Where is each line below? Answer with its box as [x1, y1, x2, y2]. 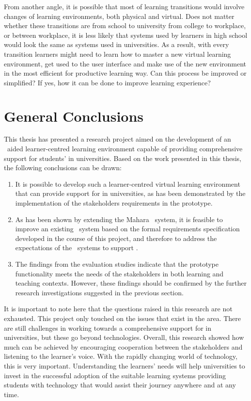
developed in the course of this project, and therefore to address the [15, 233, 217, 243]
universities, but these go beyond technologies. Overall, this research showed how [4, 332, 244, 342]
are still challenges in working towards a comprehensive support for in [4, 322, 212, 333]
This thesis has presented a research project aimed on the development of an [4, 134, 231, 144]
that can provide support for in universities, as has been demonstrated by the [15, 188, 246, 198]
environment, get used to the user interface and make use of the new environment [4, 58, 247, 68]
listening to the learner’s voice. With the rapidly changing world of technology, [4, 351, 237, 361]
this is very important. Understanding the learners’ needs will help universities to [4, 360, 245, 370]
